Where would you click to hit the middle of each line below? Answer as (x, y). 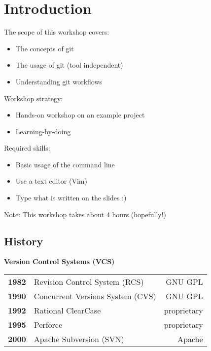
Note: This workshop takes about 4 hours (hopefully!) (85, 214)
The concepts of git (45, 48)
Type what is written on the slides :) (71, 198)
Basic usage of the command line (65, 164)
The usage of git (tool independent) (69, 65)
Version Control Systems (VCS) (59, 261)
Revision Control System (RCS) (89, 282)
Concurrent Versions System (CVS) (95, 296)
